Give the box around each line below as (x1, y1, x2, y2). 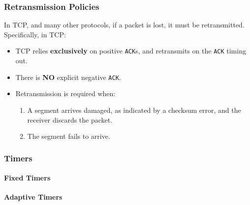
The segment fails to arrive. (27, 131, 110, 141)
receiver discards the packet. (27, 114, 113, 125)
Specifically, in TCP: (4, 29, 66, 39)
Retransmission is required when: (15, 88, 116, 99)
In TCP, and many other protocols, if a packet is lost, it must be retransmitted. (4, 20, 245, 30)
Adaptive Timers (4, 192, 62, 202)
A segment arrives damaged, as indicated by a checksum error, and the (27, 104, 241, 115)
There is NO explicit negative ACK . (15, 72, 121, 82)
